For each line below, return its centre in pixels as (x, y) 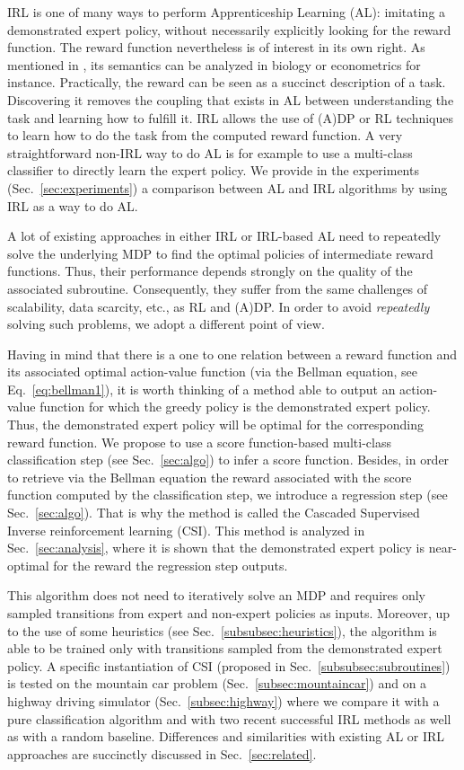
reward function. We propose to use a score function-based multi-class (199, 442)
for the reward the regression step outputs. (171, 565)
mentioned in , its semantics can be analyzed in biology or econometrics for (214, 64)
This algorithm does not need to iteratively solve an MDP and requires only (216, 595)
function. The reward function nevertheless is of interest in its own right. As (216, 47)
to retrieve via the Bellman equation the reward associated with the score (210, 477)
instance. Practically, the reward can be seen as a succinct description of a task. (227, 82)
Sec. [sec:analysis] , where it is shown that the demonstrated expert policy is (216, 548)
